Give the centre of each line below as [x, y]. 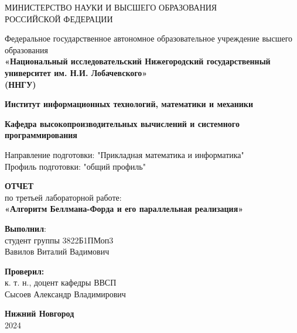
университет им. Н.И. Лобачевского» [76, 72]
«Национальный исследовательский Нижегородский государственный [138, 61]
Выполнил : [25, 228]
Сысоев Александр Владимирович [65, 293]
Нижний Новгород [40, 313]
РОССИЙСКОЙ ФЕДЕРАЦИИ [59, 18]
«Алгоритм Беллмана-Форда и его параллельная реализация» [124, 209]
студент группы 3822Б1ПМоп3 [59, 240]
